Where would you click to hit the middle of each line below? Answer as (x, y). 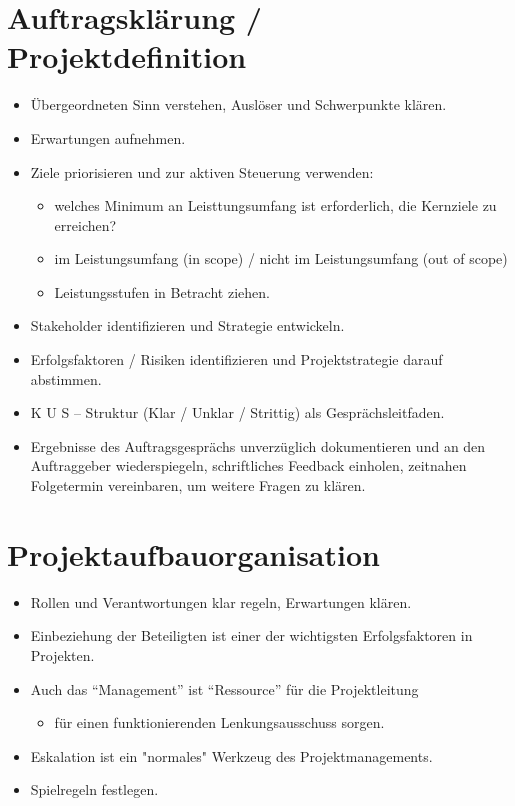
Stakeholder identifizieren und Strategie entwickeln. (187, 325)
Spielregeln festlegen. (94, 789)
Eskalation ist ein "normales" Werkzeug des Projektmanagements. (231, 755)
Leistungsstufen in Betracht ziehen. (162, 291)
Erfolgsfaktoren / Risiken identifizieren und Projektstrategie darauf (236, 359)
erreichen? (85, 224)
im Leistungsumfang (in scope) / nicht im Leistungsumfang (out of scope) (281, 258)
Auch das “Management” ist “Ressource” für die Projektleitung (224, 688)
